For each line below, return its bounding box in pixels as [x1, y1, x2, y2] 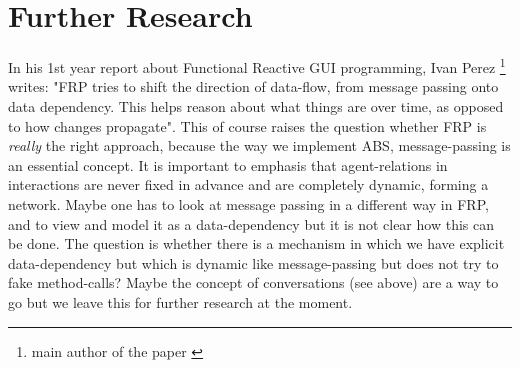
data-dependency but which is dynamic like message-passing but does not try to [8, 252, 499, 273]
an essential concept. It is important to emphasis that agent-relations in [8, 154, 448, 175]
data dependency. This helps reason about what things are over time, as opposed [8, 95, 504, 116]
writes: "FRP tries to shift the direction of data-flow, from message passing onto [8, 76, 499, 97]
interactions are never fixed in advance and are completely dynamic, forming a [8, 174, 489, 195]
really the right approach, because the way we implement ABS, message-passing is [8, 135, 511, 156]
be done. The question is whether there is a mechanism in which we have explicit [8, 233, 505, 254]
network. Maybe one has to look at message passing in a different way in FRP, [8, 193, 489, 214]
